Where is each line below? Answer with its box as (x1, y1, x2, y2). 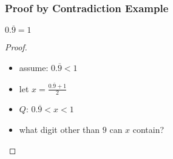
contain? (132, 123, 165, 135)
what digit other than (19, 123, 100, 135)
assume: (19, 61, 49, 74)
